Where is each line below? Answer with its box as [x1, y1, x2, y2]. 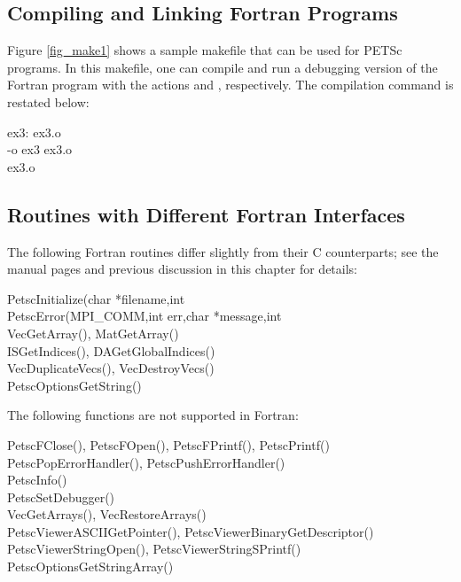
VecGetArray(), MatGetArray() [7, 323, 179, 342]
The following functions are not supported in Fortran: [7, 406, 299, 424]
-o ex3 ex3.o [7, 140, 73, 159]
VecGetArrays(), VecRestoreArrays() [7, 505, 207, 524]
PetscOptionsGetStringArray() [7, 557, 174, 576]
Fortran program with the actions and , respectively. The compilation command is [7, 75, 454, 94]
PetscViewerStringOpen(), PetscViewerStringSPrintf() [7, 539, 301, 558]
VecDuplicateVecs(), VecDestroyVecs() [7, 359, 215, 377]
